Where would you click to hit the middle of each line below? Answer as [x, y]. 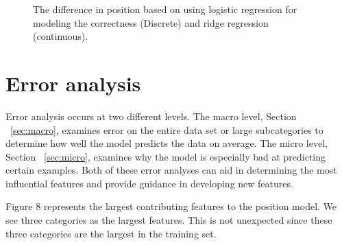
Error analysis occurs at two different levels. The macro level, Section [151, 116]
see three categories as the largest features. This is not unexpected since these [169, 220]
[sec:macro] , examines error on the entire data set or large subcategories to [167, 129]
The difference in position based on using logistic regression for [165, 9]
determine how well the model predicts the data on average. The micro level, [167, 143]
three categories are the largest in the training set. [111, 233]
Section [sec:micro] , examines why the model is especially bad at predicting [166, 156]
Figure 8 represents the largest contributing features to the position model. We [171, 206]
